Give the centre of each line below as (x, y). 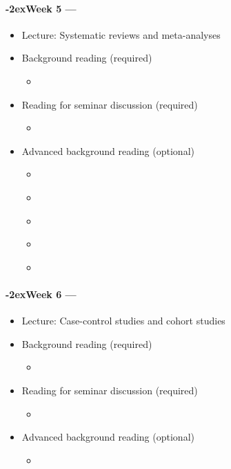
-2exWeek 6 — (41, 294)
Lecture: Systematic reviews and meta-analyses (121, 34)
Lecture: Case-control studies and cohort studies (123, 321)
